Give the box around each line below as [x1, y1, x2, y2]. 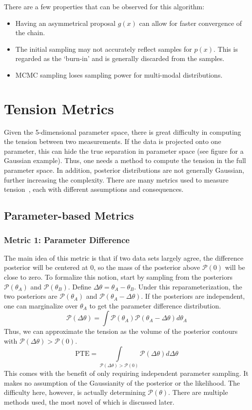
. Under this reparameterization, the [134, 281, 242, 291]
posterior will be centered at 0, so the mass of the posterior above [4, 262, 200, 272]
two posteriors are [4, 291, 58, 301]
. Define [68, 281, 91, 291]
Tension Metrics [4, 98, 114, 118]
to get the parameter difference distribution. [89, 300, 221, 310]
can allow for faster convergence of [139, 18, 242, 28]
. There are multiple [168, 387, 228, 397]
